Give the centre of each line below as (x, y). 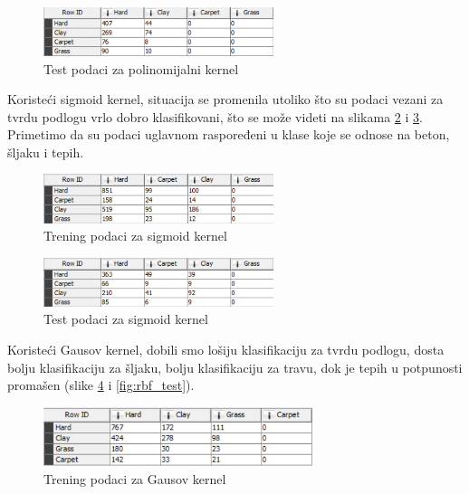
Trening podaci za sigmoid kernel (135, 236)
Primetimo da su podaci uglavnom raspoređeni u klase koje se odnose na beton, (229, 134)
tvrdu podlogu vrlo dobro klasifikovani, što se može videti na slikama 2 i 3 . (215, 116)
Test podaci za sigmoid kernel (126, 319)
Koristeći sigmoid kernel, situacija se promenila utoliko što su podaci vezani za (225, 99)
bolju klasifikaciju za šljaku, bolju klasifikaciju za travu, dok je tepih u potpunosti (235, 367)
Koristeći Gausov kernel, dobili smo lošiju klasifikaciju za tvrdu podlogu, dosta (226, 350)
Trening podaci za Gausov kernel (135, 478)
